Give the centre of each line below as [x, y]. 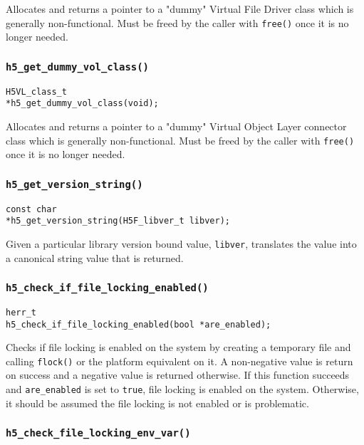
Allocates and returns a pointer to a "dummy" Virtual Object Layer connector [176, 126]
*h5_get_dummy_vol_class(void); [82, 104]
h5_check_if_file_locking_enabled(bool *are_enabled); [139, 324]
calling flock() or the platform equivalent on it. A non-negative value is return [180, 361]
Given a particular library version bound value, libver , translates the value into [181, 243]
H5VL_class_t [36, 91]
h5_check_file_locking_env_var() [98, 433]
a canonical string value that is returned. [95, 257]
